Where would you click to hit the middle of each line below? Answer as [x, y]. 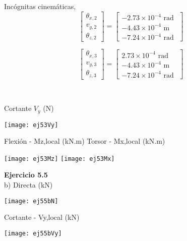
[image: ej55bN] [31, 201]
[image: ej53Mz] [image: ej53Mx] [59, 159]
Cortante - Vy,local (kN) [42, 217]
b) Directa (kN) [28, 185]
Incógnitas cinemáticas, [40, 6]
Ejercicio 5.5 [26, 175]
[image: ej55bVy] [33, 233]
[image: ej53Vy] [31, 125]
